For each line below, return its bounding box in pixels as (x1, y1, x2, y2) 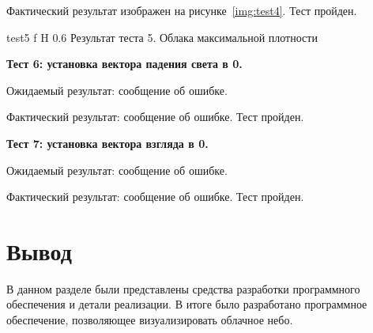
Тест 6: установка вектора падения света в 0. (6, 55, 243, 72)
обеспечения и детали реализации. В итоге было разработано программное (6, 296, 367, 312)
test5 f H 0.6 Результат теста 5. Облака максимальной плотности (6, 28, 318, 45)
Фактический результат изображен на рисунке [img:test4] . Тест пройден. (6, 2, 357, 18)
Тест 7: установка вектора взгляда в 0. (6, 134, 209, 151)
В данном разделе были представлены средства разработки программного (6, 280, 360, 297)
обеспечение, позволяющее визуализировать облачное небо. (6, 312, 293, 328)
